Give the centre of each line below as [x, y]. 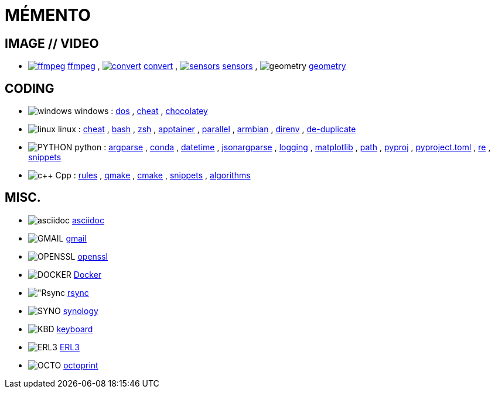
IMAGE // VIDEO [52, 43]
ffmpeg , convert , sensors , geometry [207, 66]
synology [81, 311]
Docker [88, 274]
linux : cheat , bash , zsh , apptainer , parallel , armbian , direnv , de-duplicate [207, 129]
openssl [93, 256]
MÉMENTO [48, 15]
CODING [30, 88]
